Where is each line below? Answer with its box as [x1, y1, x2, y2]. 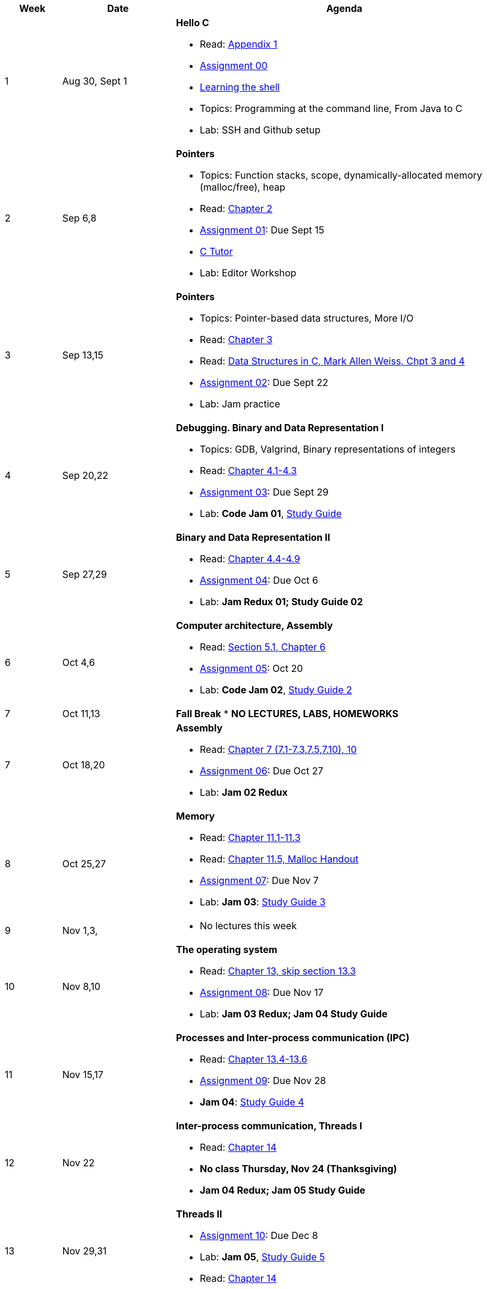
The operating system [175, 944, 278, 955]
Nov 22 [62, 1157, 95, 1169]
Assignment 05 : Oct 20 [199, 662, 303, 674]
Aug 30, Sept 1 [62, 75, 127, 87]
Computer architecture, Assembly [175, 619, 333, 631]
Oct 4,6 [62, 656, 95, 668]
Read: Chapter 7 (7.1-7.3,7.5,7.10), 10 [199, 743, 357, 755]
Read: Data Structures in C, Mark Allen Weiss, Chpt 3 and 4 [199, 355, 465, 367]
